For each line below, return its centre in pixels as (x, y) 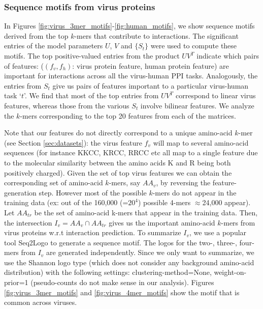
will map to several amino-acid (201, 142)
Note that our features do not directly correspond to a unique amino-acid (118, 133)
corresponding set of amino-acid (54, 182)
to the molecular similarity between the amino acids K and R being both (118, 162)
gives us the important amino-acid (162, 222)
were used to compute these (194, 46)
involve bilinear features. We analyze (197, 105)
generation (20, 192)
